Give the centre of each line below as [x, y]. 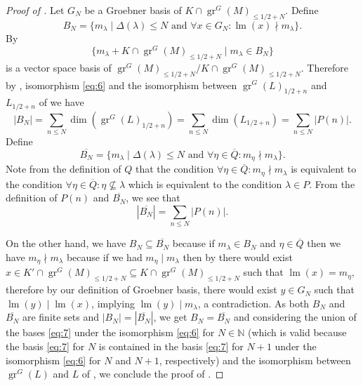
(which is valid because [297, 332]
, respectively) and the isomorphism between [255, 360]
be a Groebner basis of [133, 10]
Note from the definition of [64, 169]
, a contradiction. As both [253, 303]
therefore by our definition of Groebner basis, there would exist [141, 289]
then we [324, 243]
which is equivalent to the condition [205, 184]
